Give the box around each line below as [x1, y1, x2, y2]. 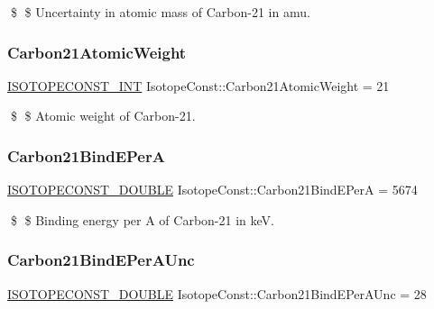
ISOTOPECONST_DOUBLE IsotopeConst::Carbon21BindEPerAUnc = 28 [7, 284, 427, 303]
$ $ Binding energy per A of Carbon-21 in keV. [10, 210, 274, 229]
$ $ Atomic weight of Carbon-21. [10, 106, 196, 125]
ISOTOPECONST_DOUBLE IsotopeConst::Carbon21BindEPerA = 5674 [7, 180, 418, 199]
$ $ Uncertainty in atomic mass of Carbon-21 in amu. [10, 3, 310, 21]
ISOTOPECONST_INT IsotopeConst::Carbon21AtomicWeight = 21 [7, 76, 390, 95]
